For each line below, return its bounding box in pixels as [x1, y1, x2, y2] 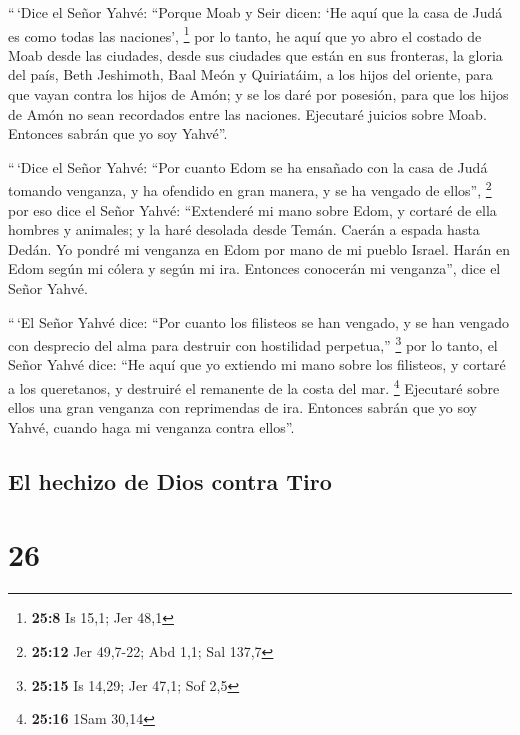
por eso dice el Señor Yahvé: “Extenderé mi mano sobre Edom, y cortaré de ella [8, 199, 497, 220]
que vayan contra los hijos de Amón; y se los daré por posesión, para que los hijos [8, 84, 509, 105]
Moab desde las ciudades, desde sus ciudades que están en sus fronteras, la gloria [8, 44, 503, 65]
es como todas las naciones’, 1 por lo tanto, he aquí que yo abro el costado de [8, 22, 482, 46]
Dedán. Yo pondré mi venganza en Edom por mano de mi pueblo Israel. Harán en [8, 238, 510, 259]
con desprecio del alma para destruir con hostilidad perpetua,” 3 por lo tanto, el [8, 332, 498, 355]
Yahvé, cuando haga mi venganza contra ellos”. [8, 416, 295, 437]
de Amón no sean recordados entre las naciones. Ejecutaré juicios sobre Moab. [8, 103, 487, 124]
